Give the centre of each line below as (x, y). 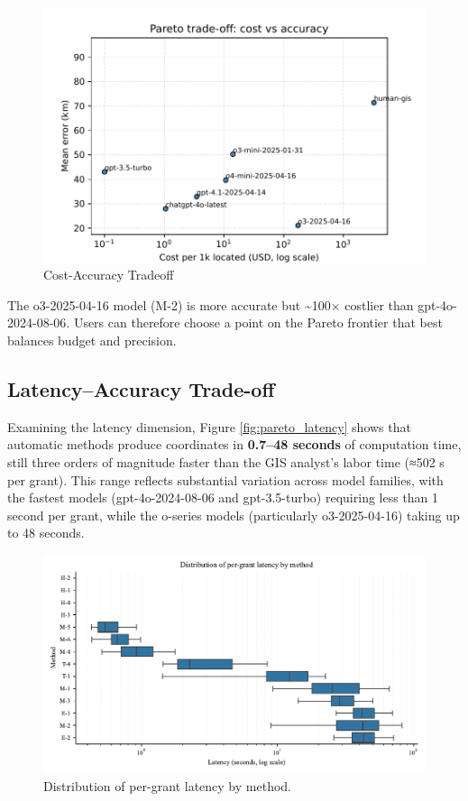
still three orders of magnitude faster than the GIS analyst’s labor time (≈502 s (226, 462)
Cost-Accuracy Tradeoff (109, 275)
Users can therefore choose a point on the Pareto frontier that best (258, 322)
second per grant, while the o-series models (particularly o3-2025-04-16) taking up (234, 515)
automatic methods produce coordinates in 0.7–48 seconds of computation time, (234, 444)
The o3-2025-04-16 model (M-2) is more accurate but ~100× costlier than (211, 304)
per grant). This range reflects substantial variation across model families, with (225, 479)
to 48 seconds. (46, 533)
